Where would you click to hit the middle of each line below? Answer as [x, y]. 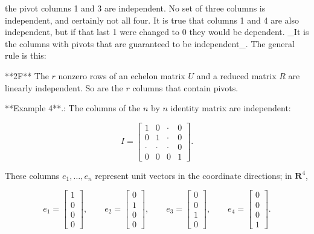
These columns [32, 175]
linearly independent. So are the [64, 87]
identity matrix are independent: [231, 108]
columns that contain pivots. [185, 87]
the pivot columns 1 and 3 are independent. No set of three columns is [135, 8]
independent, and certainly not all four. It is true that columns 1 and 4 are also [152, 20]
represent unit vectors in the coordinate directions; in [194, 175]
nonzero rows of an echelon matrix [122, 75]
